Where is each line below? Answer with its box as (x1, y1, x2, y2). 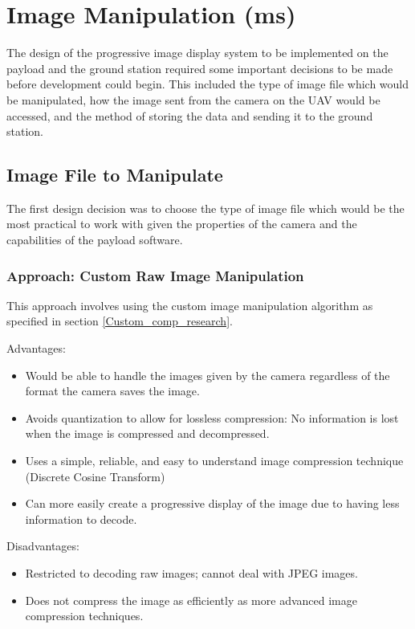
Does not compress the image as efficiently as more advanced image (25, 591, 357, 608)
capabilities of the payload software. (6, 231, 183, 248)
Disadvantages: (6, 537, 79, 554)
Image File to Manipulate (6, 162, 223, 187)
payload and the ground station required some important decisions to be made (6, 59, 393, 76)
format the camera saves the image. (25, 382, 200, 399)
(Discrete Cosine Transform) (25, 468, 165, 484)
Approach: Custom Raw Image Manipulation (6, 265, 304, 285)
